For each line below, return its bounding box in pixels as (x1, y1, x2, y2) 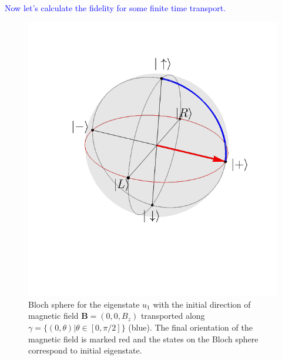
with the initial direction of (153, 298, 251, 310)
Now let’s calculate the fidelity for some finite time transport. (5, 2, 226, 14)
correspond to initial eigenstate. (28, 344, 142, 356)
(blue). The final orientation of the (128, 321, 253, 333)
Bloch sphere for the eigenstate (28, 298, 140, 310)
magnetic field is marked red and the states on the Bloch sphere (28, 332, 258, 345)
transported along (140, 309, 205, 322)
